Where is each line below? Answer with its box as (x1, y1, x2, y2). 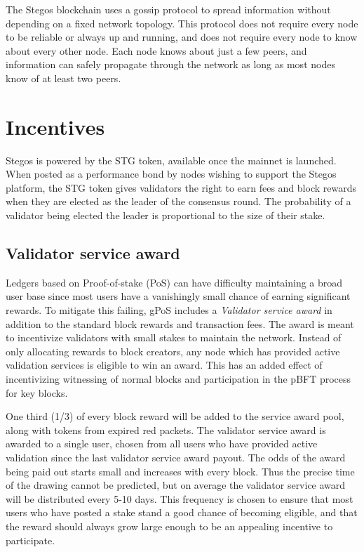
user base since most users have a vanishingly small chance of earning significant (6, 289, 351, 303)
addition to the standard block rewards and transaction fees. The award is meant (6, 316, 354, 331)
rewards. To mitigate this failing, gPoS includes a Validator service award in (6, 303, 332, 317)
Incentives (6, 112, 105, 140)
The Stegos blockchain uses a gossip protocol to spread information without (6, 2, 331, 16)
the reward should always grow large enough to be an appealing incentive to (6, 518, 333, 533)
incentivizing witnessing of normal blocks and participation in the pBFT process (6, 372, 351, 386)
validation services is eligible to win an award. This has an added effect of (6, 357, 323, 372)
